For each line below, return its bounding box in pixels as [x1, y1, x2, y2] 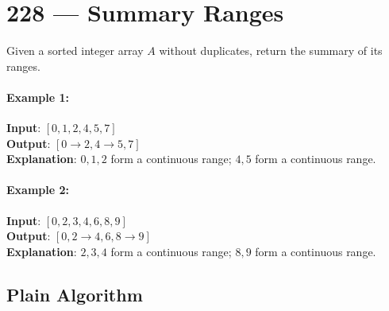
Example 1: [6, 88, 69, 105]
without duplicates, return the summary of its [159, 42, 383, 59]
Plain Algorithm [6, 282, 143, 306]
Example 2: [6, 181, 69, 198]
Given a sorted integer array [6, 42, 144, 59]
